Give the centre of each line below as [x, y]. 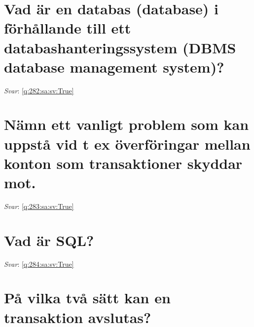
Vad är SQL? [49, 240]
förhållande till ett [68, 28]
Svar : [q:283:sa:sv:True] [39, 206]
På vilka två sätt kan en [87, 298]
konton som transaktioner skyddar [123, 163]
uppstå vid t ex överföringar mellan [127, 143]
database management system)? [114, 66]
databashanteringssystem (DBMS [120, 47]
